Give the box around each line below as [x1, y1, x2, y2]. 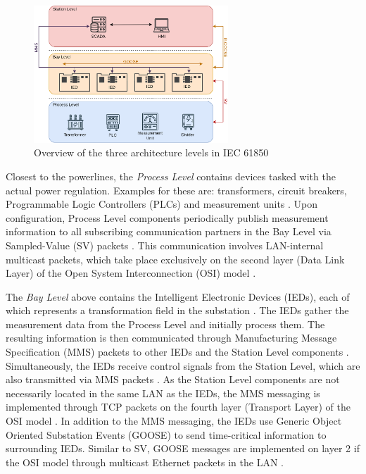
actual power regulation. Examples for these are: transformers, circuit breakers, [6, 182, 347, 197]
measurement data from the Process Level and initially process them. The [6, 316, 325, 331]
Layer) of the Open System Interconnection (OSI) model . [6, 266, 256, 280]
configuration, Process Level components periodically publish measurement [6, 210, 329, 225]
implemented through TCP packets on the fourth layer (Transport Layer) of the [6, 399, 351, 414]
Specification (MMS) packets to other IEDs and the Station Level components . [6, 344, 349, 359]
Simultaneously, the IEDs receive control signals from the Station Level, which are [6, 358, 360, 373]
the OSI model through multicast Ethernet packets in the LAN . [6, 454, 284, 469]
